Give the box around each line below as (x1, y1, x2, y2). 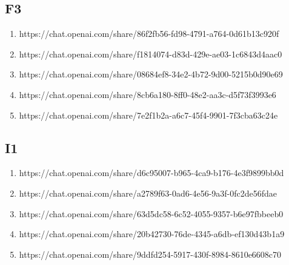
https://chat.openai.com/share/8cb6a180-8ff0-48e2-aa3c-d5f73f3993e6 (19, 88, 276, 100)
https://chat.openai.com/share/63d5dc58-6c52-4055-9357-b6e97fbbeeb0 (19, 207, 284, 220)
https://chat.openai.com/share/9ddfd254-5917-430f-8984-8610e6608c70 (19, 247, 282, 260)
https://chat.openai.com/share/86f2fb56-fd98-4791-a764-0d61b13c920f (19, 27, 279, 40)
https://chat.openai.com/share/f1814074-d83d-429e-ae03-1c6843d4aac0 (19, 47, 282, 60)
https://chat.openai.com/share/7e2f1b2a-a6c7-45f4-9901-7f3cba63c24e (19, 108, 278, 121)
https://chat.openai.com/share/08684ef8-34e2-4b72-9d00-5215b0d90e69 (19, 68, 283, 80)
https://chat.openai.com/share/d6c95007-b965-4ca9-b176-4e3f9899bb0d (19, 166, 284, 179)
